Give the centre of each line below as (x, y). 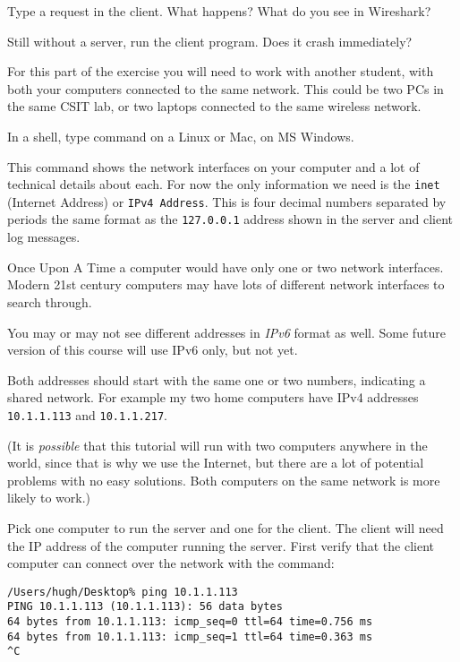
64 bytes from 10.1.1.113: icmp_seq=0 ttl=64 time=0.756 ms (190, 622)
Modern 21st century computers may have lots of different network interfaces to (226, 284)
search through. (50, 301)
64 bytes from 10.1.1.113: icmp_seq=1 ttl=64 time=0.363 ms (190, 636)
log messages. (44, 237)
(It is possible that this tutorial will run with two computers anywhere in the (217, 445)
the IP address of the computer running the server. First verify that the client (221, 545)
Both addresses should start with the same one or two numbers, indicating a (217, 379)
